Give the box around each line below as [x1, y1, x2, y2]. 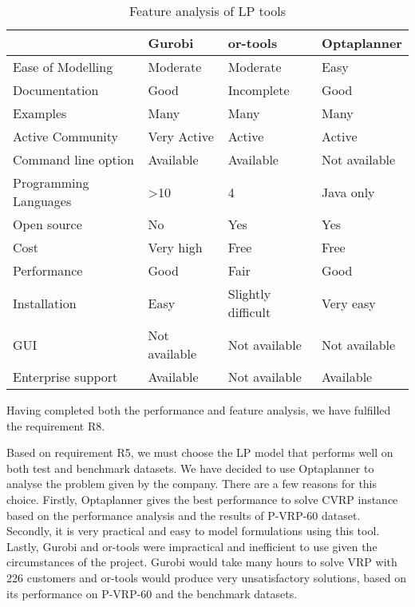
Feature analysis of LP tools [128, 2, 287, 20]
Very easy [322, 293, 376, 312]
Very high [148, 238, 203, 256]
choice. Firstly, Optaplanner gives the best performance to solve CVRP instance [6, 490, 398, 507]
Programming [13, 173, 89, 192]
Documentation [13, 81, 99, 99]
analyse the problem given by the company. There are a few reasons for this [6, 475, 377, 492]
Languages [13, 192, 72, 210]
